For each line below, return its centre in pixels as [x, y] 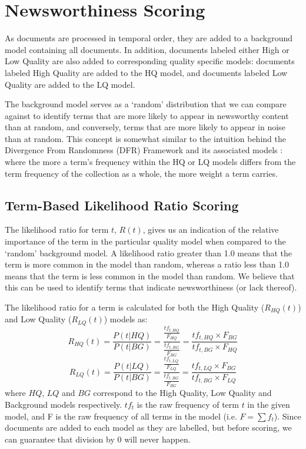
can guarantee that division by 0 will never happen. [98, 439]
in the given [269, 405]
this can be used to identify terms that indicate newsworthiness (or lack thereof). [151, 287]
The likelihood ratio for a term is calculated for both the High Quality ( [135, 307]
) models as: [126, 319]
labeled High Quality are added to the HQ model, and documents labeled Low [146, 72]
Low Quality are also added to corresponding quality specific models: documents [150, 61]
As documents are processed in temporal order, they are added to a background [149, 38]
